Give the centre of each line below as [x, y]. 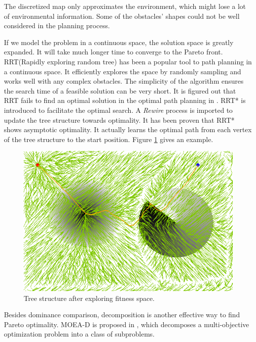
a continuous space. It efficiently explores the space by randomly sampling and [123, 71]
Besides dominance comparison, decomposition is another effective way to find [122, 315]
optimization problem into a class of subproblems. [79, 334]
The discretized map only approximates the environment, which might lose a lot [125, 6]
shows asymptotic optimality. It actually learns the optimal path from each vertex [128, 129]
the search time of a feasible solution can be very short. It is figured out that [120, 90]
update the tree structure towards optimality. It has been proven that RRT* [119, 120]
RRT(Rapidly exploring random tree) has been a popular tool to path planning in [128, 61]
